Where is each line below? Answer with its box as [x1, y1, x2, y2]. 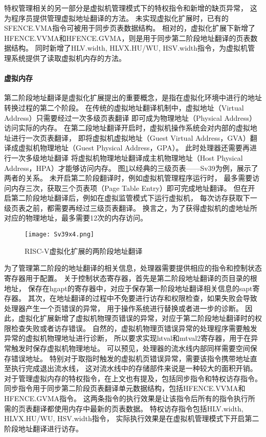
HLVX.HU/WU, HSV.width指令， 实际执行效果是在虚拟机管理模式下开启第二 [4, 413, 259, 424]
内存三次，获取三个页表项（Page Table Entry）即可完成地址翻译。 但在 [11, 182, 248, 193]
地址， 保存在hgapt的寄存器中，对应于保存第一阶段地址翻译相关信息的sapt [4, 282, 253, 293]
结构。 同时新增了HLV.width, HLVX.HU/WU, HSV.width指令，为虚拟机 [11, 42, 248, 53]
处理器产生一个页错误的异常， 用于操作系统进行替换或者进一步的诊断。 [4, 302, 243, 313]
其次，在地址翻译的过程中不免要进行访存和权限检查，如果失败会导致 [28, 293, 257, 303]
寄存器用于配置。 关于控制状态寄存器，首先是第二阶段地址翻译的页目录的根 [4, 272, 257, 283]
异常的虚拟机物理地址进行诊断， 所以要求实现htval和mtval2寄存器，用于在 [4, 333, 251, 343]
